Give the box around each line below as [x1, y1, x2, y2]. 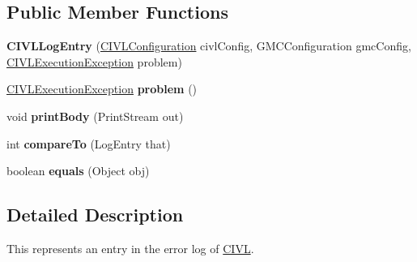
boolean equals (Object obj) [6, 162, 150, 179]
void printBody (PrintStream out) [6, 107, 184, 124]
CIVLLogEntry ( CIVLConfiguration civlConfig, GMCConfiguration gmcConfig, [6, 37, 411, 54]
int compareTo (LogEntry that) [6, 135, 171, 152]
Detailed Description [6, 202, 184, 227]
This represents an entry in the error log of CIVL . [6, 239, 254, 256]
